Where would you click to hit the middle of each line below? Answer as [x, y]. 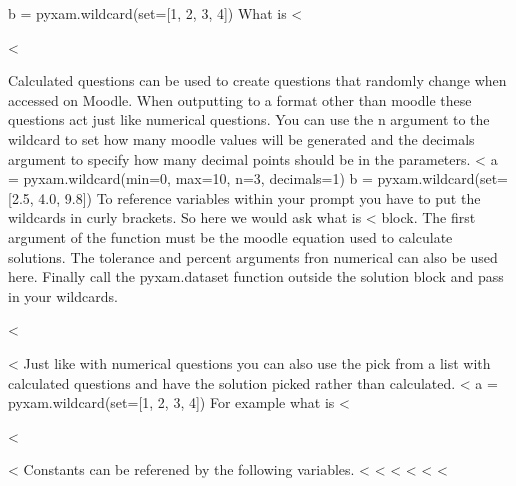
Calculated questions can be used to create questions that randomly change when [257, 80]
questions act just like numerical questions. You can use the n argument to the [249, 119]
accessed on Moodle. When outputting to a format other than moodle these [240, 99]
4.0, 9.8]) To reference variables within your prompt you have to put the [259, 197]
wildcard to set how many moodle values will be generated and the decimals [241, 138]
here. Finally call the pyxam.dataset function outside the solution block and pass [256, 276]
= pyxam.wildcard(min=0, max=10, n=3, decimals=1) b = [190, 178]
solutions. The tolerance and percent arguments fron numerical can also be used [253, 256]
